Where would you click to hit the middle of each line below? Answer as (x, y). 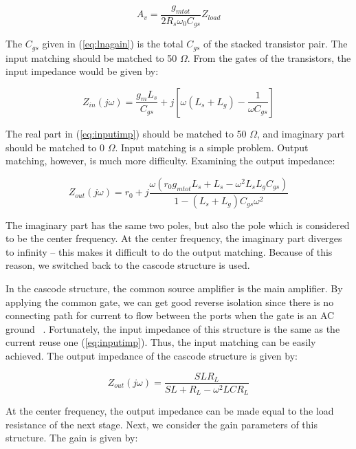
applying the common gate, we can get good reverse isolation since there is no (170, 302)
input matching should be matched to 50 (91, 57)
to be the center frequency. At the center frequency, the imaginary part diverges (174, 238)
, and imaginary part (301, 133)
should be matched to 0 (55, 147)
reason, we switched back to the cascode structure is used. (128, 265)
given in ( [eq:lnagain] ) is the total (113, 44)
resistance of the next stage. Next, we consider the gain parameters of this (162, 424)
